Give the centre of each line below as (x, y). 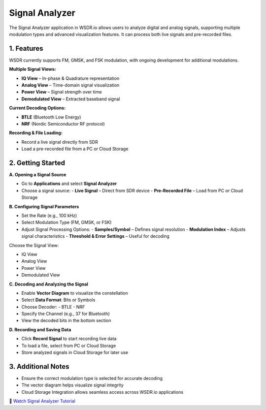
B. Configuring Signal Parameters (44, 206)
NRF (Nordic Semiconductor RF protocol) (63, 124)
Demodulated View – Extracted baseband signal (71, 99)
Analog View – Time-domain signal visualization (70, 85)
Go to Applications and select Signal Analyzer (69, 184)
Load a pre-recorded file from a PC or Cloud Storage (75, 149)
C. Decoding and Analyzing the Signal (49, 284)
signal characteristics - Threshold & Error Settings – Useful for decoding (96, 236)
